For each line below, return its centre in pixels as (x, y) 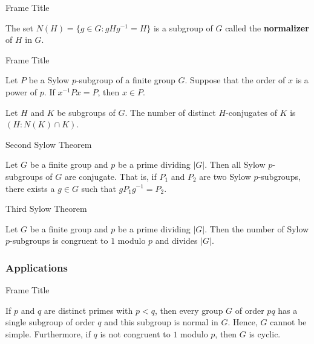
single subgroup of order (50, 322)
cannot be (288, 322)
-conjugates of (251, 112)
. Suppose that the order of (235, 80)
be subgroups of (86, 112)
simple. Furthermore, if (48, 333)
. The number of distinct (170, 112)
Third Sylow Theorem (46, 209)
